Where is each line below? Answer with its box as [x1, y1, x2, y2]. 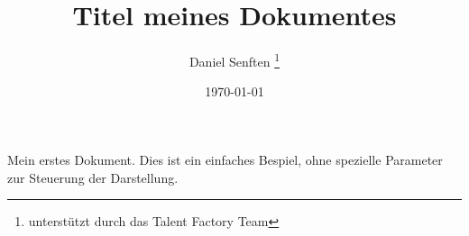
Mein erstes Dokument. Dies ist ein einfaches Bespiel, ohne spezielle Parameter [7, 150, 443, 168]
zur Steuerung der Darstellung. [7, 168, 179, 186]
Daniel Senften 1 [189, 50, 280, 70]
